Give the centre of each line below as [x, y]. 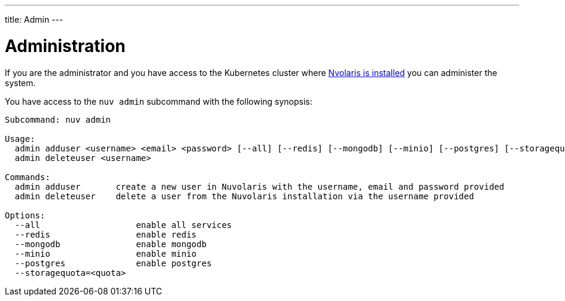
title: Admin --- [34, 19]
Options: [25, 215]
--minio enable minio [106, 253]
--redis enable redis [106, 234]
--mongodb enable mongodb [111, 244]
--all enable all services [123, 225]
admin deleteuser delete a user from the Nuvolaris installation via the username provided [244, 196]
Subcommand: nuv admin [58, 119]
